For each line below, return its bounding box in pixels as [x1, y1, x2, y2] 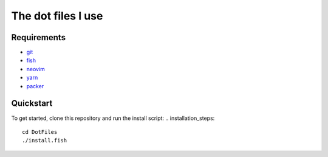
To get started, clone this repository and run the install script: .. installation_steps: [11, 114, 215, 122]
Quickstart [11, 98, 53, 109]
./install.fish [22, 137, 67, 144]
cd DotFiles [22, 128, 58, 135]
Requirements [11, 32, 66, 43]
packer [26, 82, 44, 89]
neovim [26, 65, 46, 72]
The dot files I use [11, 9, 103, 23]
